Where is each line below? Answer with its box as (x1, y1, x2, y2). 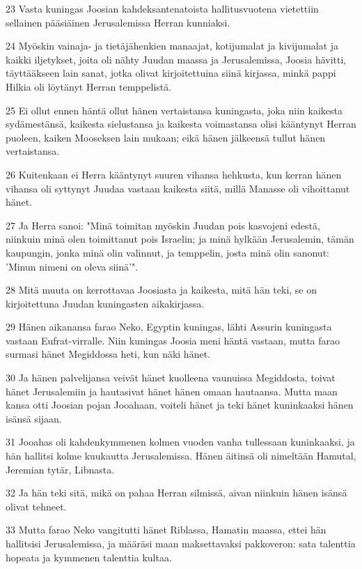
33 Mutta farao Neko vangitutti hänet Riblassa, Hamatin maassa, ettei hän (6, 522, 326, 537)
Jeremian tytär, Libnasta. (6, 462, 115, 476)
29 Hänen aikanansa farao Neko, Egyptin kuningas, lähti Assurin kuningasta (6, 319, 332, 334)
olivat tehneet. (6, 499, 67, 513)
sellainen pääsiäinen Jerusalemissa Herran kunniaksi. (6, 15, 230, 29)
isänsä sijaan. (6, 411, 62, 425)
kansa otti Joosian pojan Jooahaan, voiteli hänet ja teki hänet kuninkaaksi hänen (6, 397, 354, 412)
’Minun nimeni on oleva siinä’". (6, 259, 139, 273)
